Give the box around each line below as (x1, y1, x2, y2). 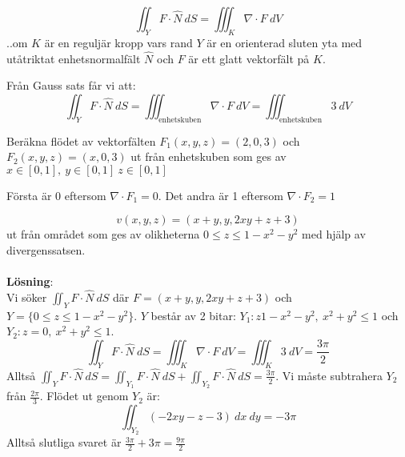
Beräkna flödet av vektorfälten (6, 132, 156, 149)
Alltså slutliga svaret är (6, 434, 122, 451)
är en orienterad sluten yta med (207, 34, 363, 50)
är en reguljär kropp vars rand (44, 34, 193, 50)
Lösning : (6, 273, 54, 290)
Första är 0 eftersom (6, 186, 106, 203)
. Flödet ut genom (39, 387, 129, 404)
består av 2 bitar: (150, 307, 236, 323)
